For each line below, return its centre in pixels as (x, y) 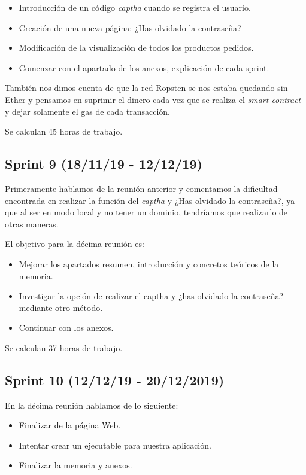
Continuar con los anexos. (66, 328)
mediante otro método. (61, 307)
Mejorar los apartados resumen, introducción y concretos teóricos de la (149, 264)
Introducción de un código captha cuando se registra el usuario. (135, 7)
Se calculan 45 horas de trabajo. (64, 131)
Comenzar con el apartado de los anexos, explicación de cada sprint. (144, 67)
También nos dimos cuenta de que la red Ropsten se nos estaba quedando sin (146, 88)
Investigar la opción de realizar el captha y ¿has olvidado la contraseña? (151, 296)
